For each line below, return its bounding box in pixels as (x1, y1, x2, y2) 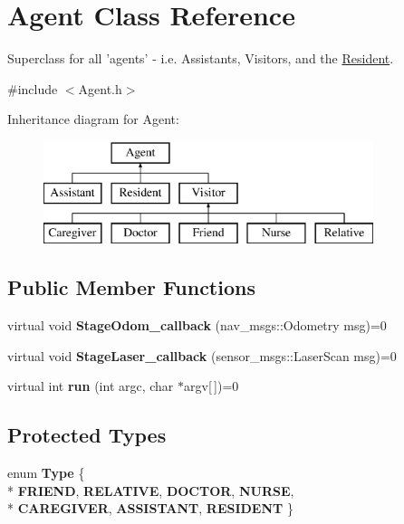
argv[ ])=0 (184, 376, 239, 395)
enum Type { (7, 463, 85, 482)
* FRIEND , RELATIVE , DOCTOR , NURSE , (7, 481, 294, 500)
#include (7, 79, 58, 98)
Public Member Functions (7, 273, 255, 301)
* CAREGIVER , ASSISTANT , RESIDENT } (7, 499, 293, 518)
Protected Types (7, 421, 167, 449)
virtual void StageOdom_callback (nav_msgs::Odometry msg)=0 (7, 316, 387, 335)
